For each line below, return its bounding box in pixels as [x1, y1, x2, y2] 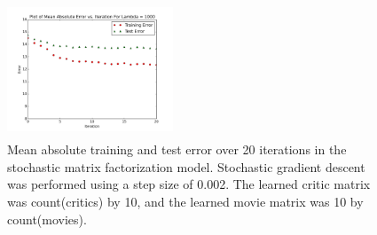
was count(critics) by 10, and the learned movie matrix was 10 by [7, 192, 364, 210]
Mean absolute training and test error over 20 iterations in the [7, 140, 347, 159]
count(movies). [7, 209, 87, 228]
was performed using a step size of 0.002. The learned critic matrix [7, 175, 371, 193]
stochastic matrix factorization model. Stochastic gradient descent [7, 157, 365, 176]
